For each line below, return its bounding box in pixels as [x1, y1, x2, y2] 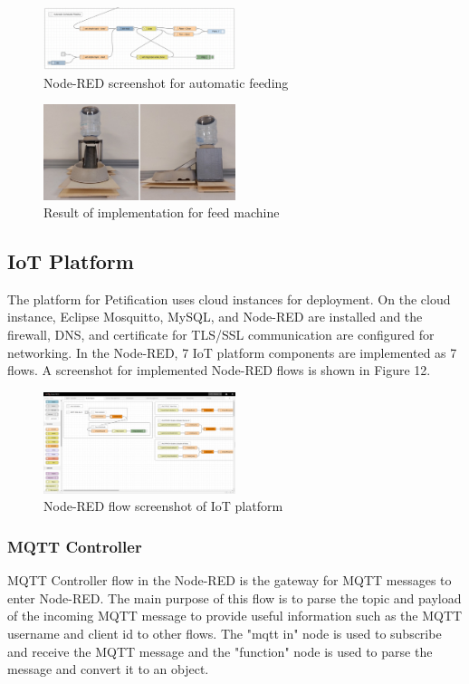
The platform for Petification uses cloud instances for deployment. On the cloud [7, 289, 451, 308]
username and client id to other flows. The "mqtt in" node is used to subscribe [7, 624, 442, 643]
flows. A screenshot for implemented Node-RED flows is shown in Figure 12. [7, 361, 431, 380]
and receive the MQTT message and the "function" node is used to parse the [7, 641, 433, 660]
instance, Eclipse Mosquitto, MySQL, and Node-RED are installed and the [7, 307, 423, 326]
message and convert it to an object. [7, 660, 209, 679]
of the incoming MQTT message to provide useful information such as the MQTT [7, 606, 463, 625]
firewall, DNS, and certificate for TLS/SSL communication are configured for [7, 325, 435, 344]
